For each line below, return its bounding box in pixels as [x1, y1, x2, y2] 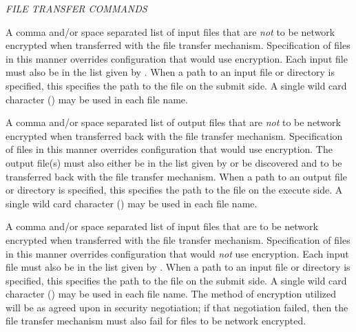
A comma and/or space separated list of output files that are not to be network [6, 115, 341, 129]
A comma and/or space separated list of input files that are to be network [6, 219, 318, 234]
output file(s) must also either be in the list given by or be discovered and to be [6, 155, 342, 169]
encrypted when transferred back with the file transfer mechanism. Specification [6, 128, 343, 143]
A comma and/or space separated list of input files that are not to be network [6, 24, 335, 39]
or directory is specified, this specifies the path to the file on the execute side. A [6, 183, 343, 197]
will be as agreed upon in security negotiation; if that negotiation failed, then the [6, 300, 348, 314]
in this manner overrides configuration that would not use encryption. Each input [6, 246, 349, 260]
